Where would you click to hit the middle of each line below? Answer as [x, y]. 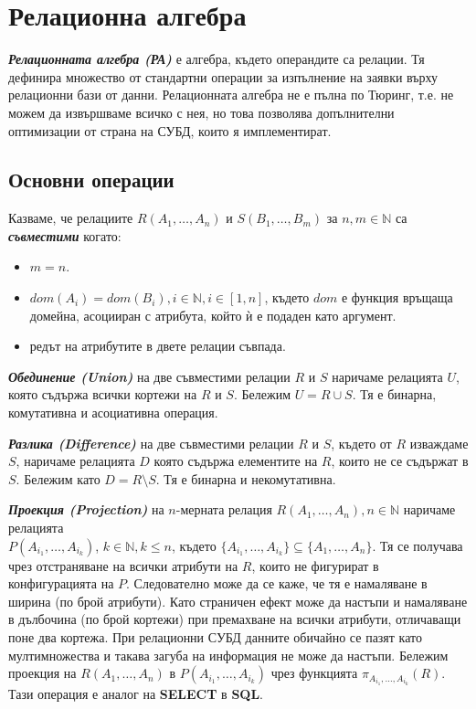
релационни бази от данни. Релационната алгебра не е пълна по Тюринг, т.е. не [231, 95]
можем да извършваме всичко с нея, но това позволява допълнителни [201, 112]
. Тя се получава [418, 545]
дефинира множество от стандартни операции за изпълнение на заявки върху [223, 76]
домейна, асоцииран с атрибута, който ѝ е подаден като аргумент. [213, 315]
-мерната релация [224, 509]
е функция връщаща [397, 297]
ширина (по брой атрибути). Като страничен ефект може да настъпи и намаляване [238, 601]
